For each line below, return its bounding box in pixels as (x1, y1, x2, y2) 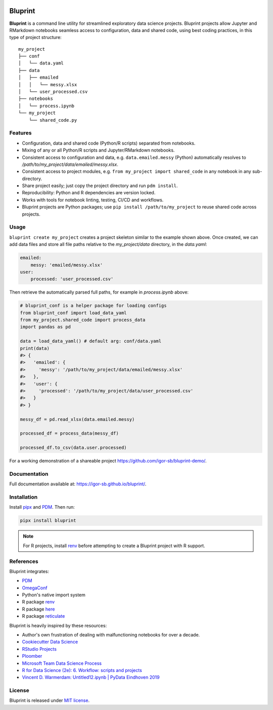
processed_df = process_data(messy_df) (20, 431, 119, 436)
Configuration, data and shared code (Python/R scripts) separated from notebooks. (22, 140, 196, 146)
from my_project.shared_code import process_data (20, 317, 146, 323)
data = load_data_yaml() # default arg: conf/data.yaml (20, 338, 162, 344)
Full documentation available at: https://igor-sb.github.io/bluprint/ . (9, 481, 147, 487)
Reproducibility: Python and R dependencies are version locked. (22, 190, 156, 196)
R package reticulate (22, 613, 65, 619)
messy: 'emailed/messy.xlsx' (30, 262, 103, 268)
